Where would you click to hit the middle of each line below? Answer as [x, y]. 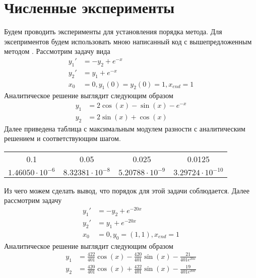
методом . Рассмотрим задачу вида [57, 51]
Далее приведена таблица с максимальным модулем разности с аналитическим [125, 128]
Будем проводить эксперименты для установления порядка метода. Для [113, 31]
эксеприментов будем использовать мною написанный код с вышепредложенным [128, 41]
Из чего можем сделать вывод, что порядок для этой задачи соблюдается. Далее [127, 190]
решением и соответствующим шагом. [62, 138]
